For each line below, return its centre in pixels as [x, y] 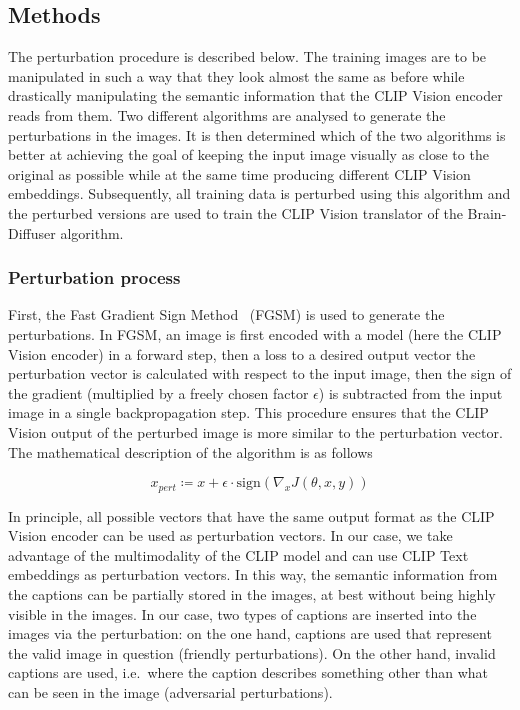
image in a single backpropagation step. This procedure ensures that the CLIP [248, 412]
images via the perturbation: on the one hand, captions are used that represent [250, 633]
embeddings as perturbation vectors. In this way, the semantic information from [253, 574]
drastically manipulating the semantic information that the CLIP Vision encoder [255, 95]
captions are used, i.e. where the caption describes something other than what [248, 672]
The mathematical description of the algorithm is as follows [190, 451]
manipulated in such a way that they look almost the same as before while [236, 75]
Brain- [487, 212]
